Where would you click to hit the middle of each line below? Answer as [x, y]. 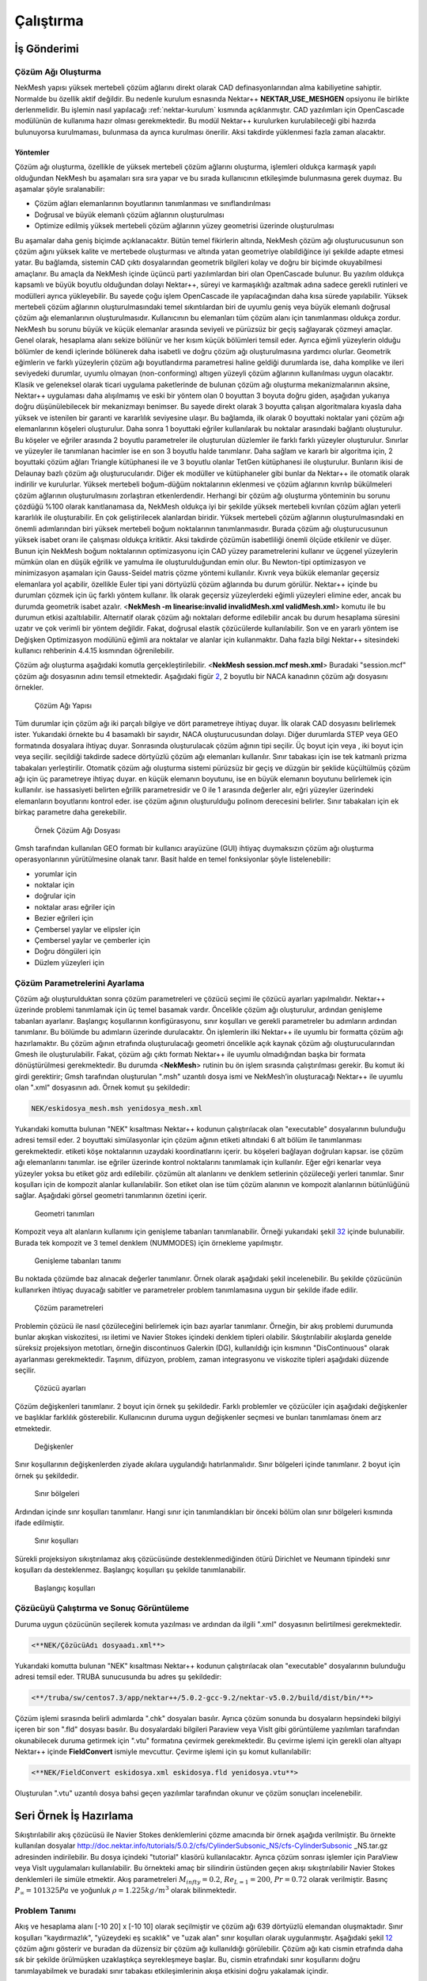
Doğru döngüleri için [68, 952]
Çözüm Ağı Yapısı [63, 705]
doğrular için [55, 896]
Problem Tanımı [45, 1910]
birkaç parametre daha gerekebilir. [70, 812]
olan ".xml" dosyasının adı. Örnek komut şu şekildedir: [102, 1088]
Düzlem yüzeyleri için [69, 962]
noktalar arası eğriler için [75, 907]
